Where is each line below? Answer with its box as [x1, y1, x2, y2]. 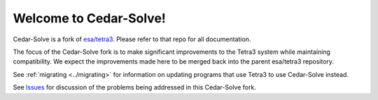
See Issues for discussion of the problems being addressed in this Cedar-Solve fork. [13, 83, 257, 92]
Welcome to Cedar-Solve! [13, 10, 166, 26]
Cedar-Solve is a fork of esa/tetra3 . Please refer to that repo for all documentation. [13, 35, 251, 43]
